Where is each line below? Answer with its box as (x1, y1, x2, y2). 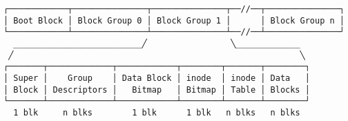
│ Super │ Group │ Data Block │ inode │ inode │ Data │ (3, 73, 310, 83)
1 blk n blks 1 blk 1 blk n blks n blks (13, 107, 300, 118)
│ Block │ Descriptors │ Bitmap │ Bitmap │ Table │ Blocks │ (3, 84, 310, 95)
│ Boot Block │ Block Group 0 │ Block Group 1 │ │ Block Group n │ (3, 15, 345, 26)
